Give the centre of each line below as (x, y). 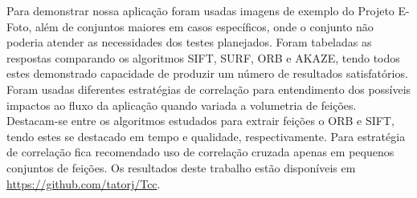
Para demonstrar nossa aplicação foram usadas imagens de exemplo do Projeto (200, 10)
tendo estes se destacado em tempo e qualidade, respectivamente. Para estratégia (206, 136)
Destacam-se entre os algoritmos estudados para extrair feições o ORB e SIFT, (200, 121)
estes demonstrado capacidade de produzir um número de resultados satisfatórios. (207, 73)
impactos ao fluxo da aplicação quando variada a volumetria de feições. (182, 105)
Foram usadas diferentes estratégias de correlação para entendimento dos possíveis (209, 89)
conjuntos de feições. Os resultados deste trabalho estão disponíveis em (181, 167)
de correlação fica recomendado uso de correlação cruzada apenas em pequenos (200, 152)
